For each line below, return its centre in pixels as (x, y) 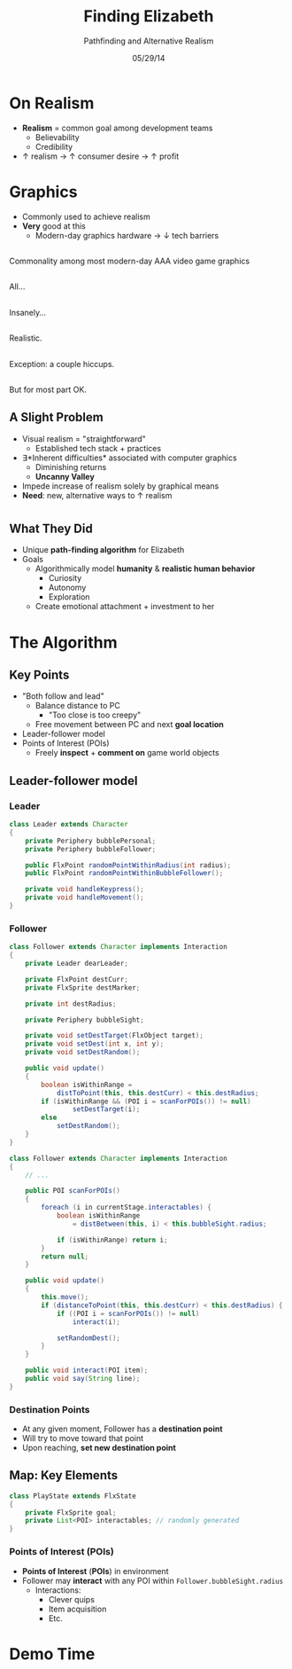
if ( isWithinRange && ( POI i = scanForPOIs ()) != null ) (146, 1101)
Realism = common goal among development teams (117, 128)
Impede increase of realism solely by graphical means (120, 486)
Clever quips (72, 1599)
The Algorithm (63, 643)
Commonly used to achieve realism (86, 216)
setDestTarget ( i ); (106, 1109)
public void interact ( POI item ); (87, 1371)
